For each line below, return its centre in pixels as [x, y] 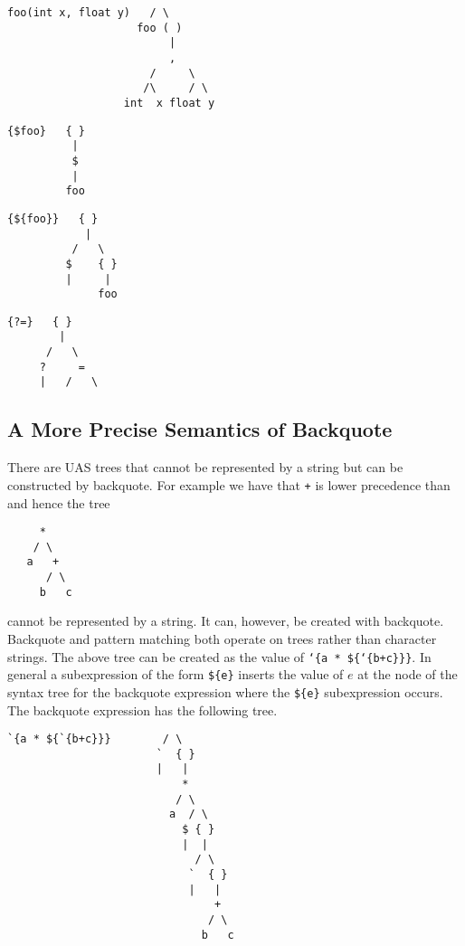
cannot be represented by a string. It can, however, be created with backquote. [226, 621]
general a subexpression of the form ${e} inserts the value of [176, 674]
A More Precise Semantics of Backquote [200, 429]
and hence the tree [59, 502]
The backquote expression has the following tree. [142, 709]
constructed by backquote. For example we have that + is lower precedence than [229, 484]
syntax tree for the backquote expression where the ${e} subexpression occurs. [225, 691]
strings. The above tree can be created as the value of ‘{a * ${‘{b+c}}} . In [219, 656]
